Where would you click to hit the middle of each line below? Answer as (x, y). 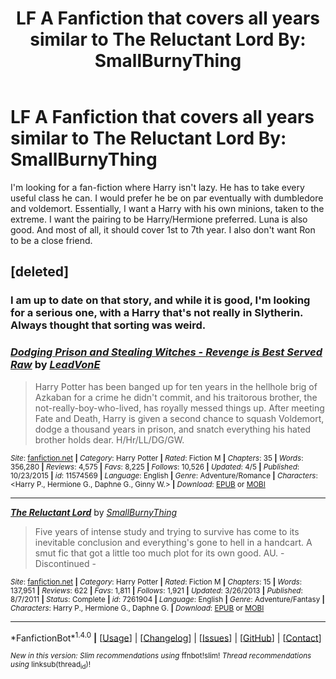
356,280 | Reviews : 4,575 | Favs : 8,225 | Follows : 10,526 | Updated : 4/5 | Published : (155, 467)
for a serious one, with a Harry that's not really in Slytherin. (157, 313)
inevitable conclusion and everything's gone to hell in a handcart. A (173, 542)
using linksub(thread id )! (50, 665)
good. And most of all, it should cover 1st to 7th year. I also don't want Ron (163, 229)
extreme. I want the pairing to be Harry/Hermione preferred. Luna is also (159, 219)
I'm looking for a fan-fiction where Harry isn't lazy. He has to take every (157, 187)
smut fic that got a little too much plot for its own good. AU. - (159, 553)
